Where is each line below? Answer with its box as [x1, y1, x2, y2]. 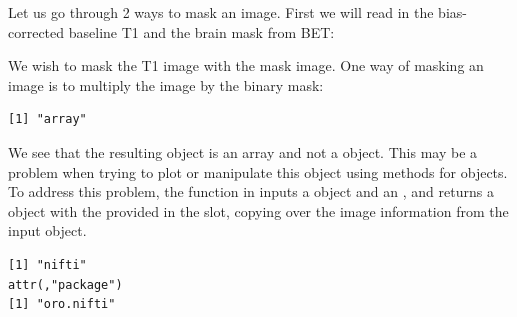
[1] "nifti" [8, 257, 87, 272]
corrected [8, 21, 65, 42]
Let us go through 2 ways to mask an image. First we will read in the [8, 2, 434, 22]
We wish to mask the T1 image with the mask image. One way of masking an [8, 55, 484, 76]
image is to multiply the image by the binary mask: [8, 74, 324, 95]
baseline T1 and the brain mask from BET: [68, 21, 335, 42]
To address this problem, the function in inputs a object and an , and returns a [8, 181, 494, 202]
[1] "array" [8, 112, 87, 127]
